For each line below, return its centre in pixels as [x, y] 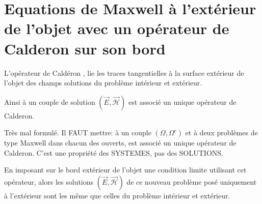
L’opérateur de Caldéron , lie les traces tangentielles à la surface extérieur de [124, 72]
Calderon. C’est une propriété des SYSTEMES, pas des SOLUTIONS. [114, 152]
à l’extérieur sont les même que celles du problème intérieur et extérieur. [117, 196]
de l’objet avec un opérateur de [117, 28]
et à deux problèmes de [221, 133]
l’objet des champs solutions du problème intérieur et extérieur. [103, 83]
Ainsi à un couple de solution [50, 101]
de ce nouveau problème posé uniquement [192, 182]
